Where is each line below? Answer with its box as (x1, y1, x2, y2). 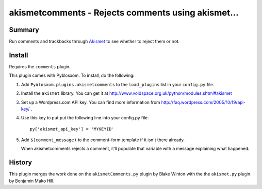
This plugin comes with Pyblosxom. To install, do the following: (9, 73, 135, 78)
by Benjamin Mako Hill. (9, 178, 55, 184)
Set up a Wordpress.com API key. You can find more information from (21, 99, 160, 105)
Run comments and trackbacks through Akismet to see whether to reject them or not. (9, 39, 180, 44)
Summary (9, 26, 39, 34)
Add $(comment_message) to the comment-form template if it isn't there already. (21, 137, 185, 143)
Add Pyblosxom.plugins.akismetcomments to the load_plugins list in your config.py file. (21, 81, 214, 87)
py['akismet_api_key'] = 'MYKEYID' (30, 126, 115, 131)
